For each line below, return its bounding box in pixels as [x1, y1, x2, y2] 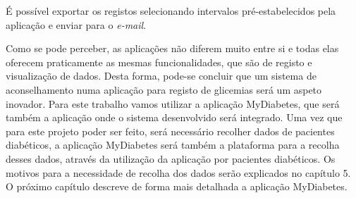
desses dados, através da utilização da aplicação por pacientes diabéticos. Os [6, 151, 336, 166]
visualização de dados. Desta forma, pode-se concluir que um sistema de [6, 68, 317, 83]
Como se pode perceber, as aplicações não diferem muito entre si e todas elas [6, 41, 339, 56]
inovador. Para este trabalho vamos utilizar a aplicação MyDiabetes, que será [6, 96, 340, 111]
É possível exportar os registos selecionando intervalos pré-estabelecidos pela [6, 4, 336, 18]
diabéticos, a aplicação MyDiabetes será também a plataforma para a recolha [6, 137, 340, 152]
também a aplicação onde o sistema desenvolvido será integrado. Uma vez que [6, 110, 343, 125]
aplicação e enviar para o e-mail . [6, 17, 147, 32]
